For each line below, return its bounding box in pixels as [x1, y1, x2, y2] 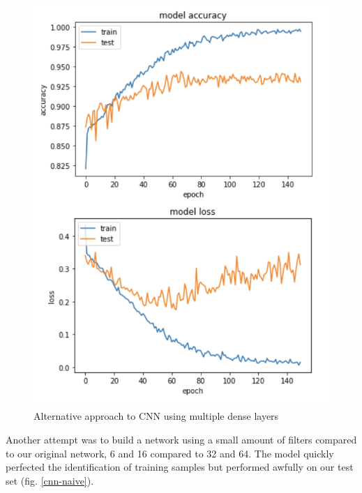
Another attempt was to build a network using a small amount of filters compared [6, 432, 357, 447]
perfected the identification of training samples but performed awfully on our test [6, 460, 354, 474]
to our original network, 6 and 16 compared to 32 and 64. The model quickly [6, 446, 334, 460]
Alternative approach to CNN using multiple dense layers [33, 409, 279, 423]
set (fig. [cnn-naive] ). [6, 473, 94, 487]
